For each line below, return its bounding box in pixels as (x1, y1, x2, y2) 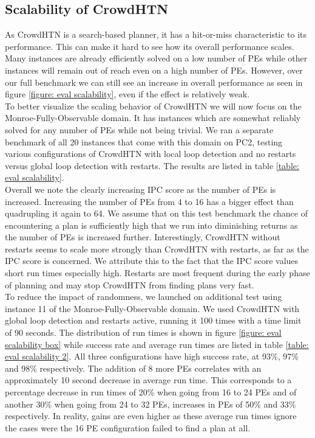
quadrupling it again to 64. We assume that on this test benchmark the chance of (5, 207, 308, 220)
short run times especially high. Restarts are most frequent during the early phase (5, 266, 310, 279)
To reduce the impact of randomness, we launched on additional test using (5, 290, 282, 303)
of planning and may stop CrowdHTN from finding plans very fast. (5, 278, 254, 291)
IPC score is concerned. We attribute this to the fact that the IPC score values (5, 254, 299, 267)
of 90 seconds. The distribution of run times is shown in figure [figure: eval (5, 326, 282, 339)
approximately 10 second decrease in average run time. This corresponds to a (5, 374, 292, 386)
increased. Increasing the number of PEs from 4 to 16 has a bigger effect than (5, 195, 294, 207)
